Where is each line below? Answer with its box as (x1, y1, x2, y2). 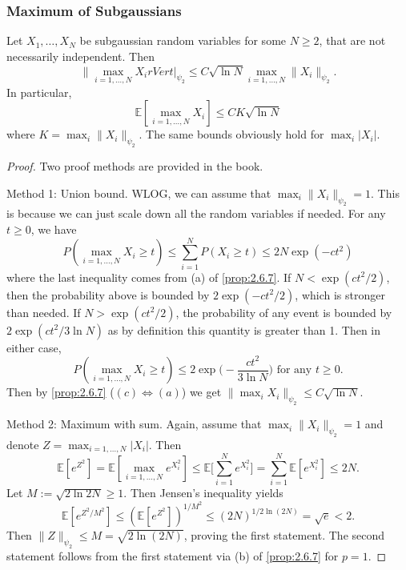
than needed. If (6, 303, 81, 320)
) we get (181, 383, 222, 400)
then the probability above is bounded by (6, 286, 210, 303)
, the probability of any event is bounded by (175, 303, 392, 320)
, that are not (319, 32, 386, 49)
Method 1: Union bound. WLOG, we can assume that (6, 184, 271, 201)
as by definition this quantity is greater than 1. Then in (107, 321, 381, 338)
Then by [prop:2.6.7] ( (6, 383, 115, 400)
